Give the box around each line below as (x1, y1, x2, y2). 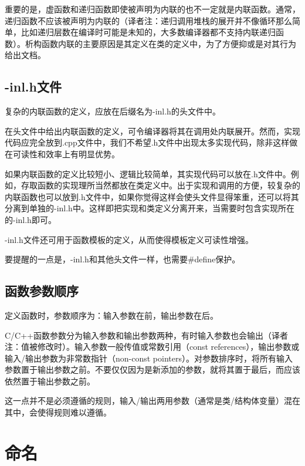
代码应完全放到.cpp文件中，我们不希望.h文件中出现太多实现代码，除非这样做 (5, 136, 298, 148)
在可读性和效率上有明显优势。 (5, 147, 120, 160)
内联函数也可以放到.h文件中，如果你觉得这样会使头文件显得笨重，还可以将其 (5, 190, 299, 202)
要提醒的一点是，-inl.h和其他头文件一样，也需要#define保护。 (5, 253, 240, 265)
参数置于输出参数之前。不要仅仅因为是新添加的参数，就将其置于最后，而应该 (5, 363, 300, 376)
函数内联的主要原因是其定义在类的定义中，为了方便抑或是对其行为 (41, 37, 296, 49)
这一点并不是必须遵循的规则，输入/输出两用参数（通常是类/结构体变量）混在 (5, 394, 300, 407)
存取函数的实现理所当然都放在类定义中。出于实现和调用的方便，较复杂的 (21, 179, 300, 191)
